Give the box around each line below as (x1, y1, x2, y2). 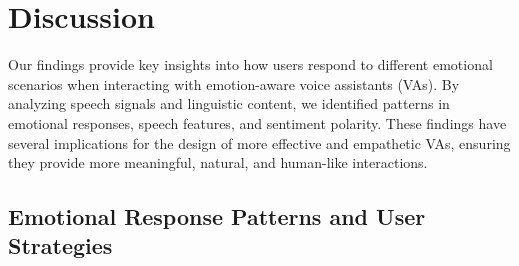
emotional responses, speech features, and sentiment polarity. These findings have (8, 112, 507, 133)
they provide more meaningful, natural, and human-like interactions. (8, 152, 428, 173)
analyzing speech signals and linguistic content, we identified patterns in (8, 93, 450, 114)
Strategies (8, 230, 113, 261)
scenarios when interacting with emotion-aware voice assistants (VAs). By (8, 73, 460, 94)
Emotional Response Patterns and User (8, 201, 426, 232)
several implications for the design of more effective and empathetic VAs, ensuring (8, 132, 511, 153)
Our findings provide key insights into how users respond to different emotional (8, 54, 493, 75)
